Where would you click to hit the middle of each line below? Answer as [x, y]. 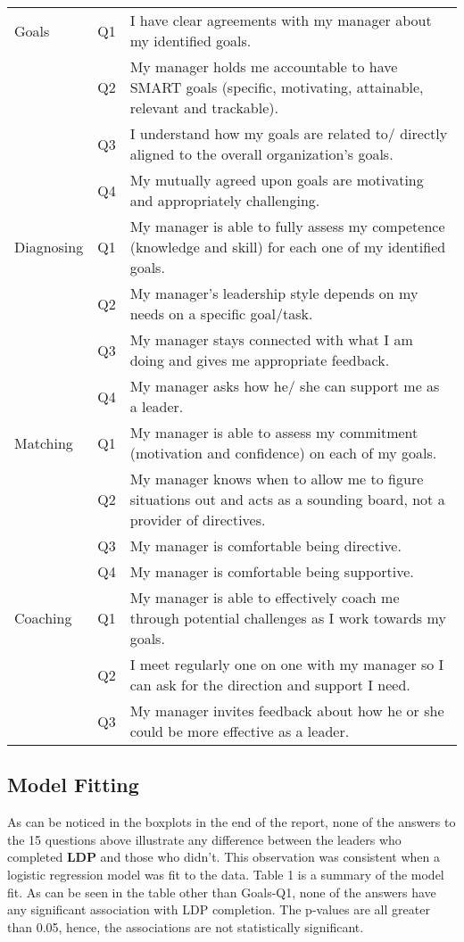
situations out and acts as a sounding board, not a [287, 499]
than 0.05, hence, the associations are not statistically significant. [186, 926]
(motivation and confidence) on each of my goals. [283, 453]
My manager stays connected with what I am [271, 339]
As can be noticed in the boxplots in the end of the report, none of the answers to [232, 822]
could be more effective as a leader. [240, 731]
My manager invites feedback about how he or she [287, 711]
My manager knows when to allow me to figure [277, 479]
